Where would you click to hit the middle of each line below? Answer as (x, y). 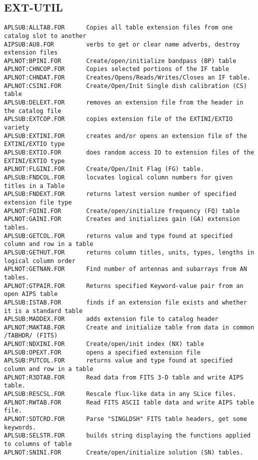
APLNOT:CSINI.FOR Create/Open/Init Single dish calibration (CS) (126, 86)
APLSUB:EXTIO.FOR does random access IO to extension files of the (129, 153)
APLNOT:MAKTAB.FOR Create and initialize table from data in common (129, 327)
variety (17, 128)
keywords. (20, 427)
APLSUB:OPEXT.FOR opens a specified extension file (102, 352)
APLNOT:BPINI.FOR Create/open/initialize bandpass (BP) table (120, 61)
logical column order (40, 261)
